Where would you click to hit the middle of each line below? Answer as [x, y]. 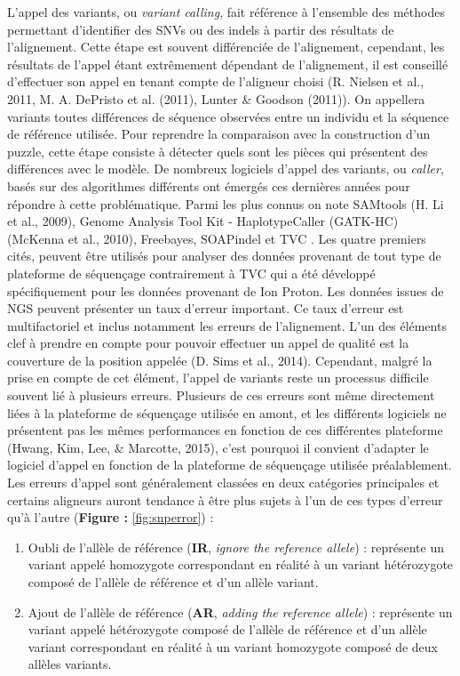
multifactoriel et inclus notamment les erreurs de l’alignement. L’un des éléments [227, 325]
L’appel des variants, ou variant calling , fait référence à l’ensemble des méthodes [226, 12]
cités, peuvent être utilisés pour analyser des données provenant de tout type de [224, 256]
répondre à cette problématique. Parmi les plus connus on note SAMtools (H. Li [226, 203]
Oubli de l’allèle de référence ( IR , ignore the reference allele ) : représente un [236, 547]
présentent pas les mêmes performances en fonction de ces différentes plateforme [225, 430]
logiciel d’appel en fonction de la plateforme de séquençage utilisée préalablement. [230, 465]
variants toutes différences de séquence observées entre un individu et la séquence [228, 116]
